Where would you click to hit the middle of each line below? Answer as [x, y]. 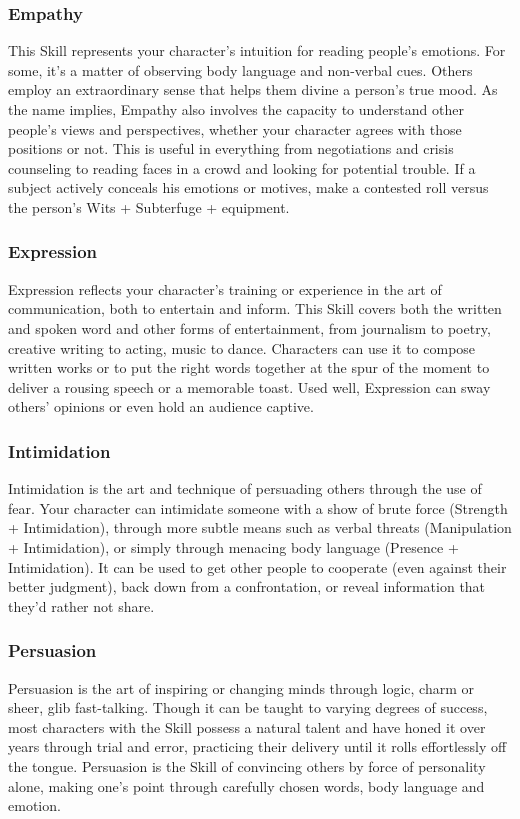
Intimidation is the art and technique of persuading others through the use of [245, 488]
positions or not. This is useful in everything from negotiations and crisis [231, 148]
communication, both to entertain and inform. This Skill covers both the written [255, 308]
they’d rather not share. [81, 605]
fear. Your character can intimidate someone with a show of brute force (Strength [258, 507]
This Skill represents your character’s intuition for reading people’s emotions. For [257, 50]
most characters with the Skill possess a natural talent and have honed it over [247, 726]
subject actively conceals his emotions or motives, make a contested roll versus [248, 187]
